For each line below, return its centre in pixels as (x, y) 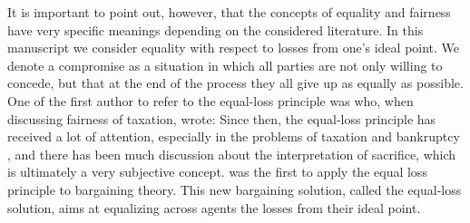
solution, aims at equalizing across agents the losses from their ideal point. (214, 207)
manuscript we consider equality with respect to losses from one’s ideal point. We (234, 48)
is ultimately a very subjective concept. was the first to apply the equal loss (217, 172)
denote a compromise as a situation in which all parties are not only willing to (225, 65)
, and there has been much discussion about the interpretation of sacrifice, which (232, 154)
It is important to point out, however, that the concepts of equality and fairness (229, 12)
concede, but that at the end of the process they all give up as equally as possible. (235, 83)
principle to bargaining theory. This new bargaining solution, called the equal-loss (235, 189)
